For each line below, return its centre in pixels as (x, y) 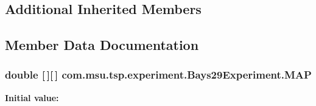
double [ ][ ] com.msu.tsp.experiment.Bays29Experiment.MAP (158, 75)
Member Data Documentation (102, 45)
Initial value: (32, 97)
